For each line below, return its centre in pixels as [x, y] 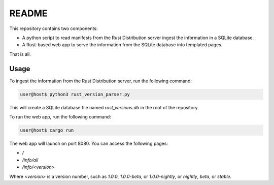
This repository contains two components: [54, 28]
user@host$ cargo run [47, 130]
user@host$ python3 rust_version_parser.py [75, 94]
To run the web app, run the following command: [60, 116]
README [28, 13]
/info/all [30, 160]
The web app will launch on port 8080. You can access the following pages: [89, 143]
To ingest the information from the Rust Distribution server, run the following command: [101, 81]
